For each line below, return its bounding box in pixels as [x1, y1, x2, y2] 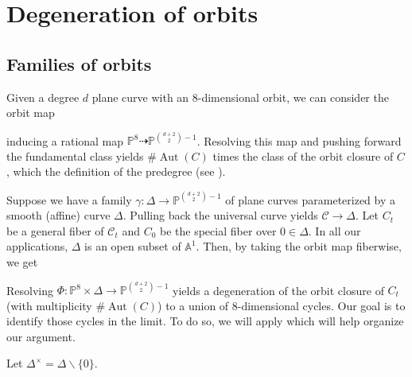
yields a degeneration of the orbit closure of [173, 282, 384, 298]
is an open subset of [84, 238, 181, 255]
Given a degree [6, 88, 80, 105]
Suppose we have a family [6, 191, 132, 208]
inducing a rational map [6, 132, 124, 149]
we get [6, 253, 38, 270]
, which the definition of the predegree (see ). [6, 163, 226, 180]
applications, [6, 238, 68, 255]
